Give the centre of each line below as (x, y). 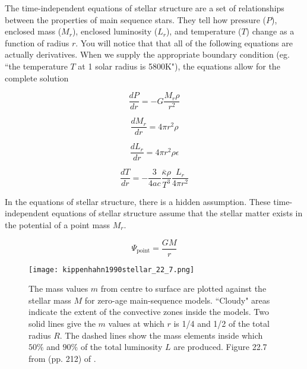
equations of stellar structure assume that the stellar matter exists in (177, 213)
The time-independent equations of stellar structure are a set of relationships (145, 8)
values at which (136, 324)
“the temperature (36, 66)
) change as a (270, 31)
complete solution (37, 78)
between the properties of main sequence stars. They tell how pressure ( (136, 19)
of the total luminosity (121, 347)
